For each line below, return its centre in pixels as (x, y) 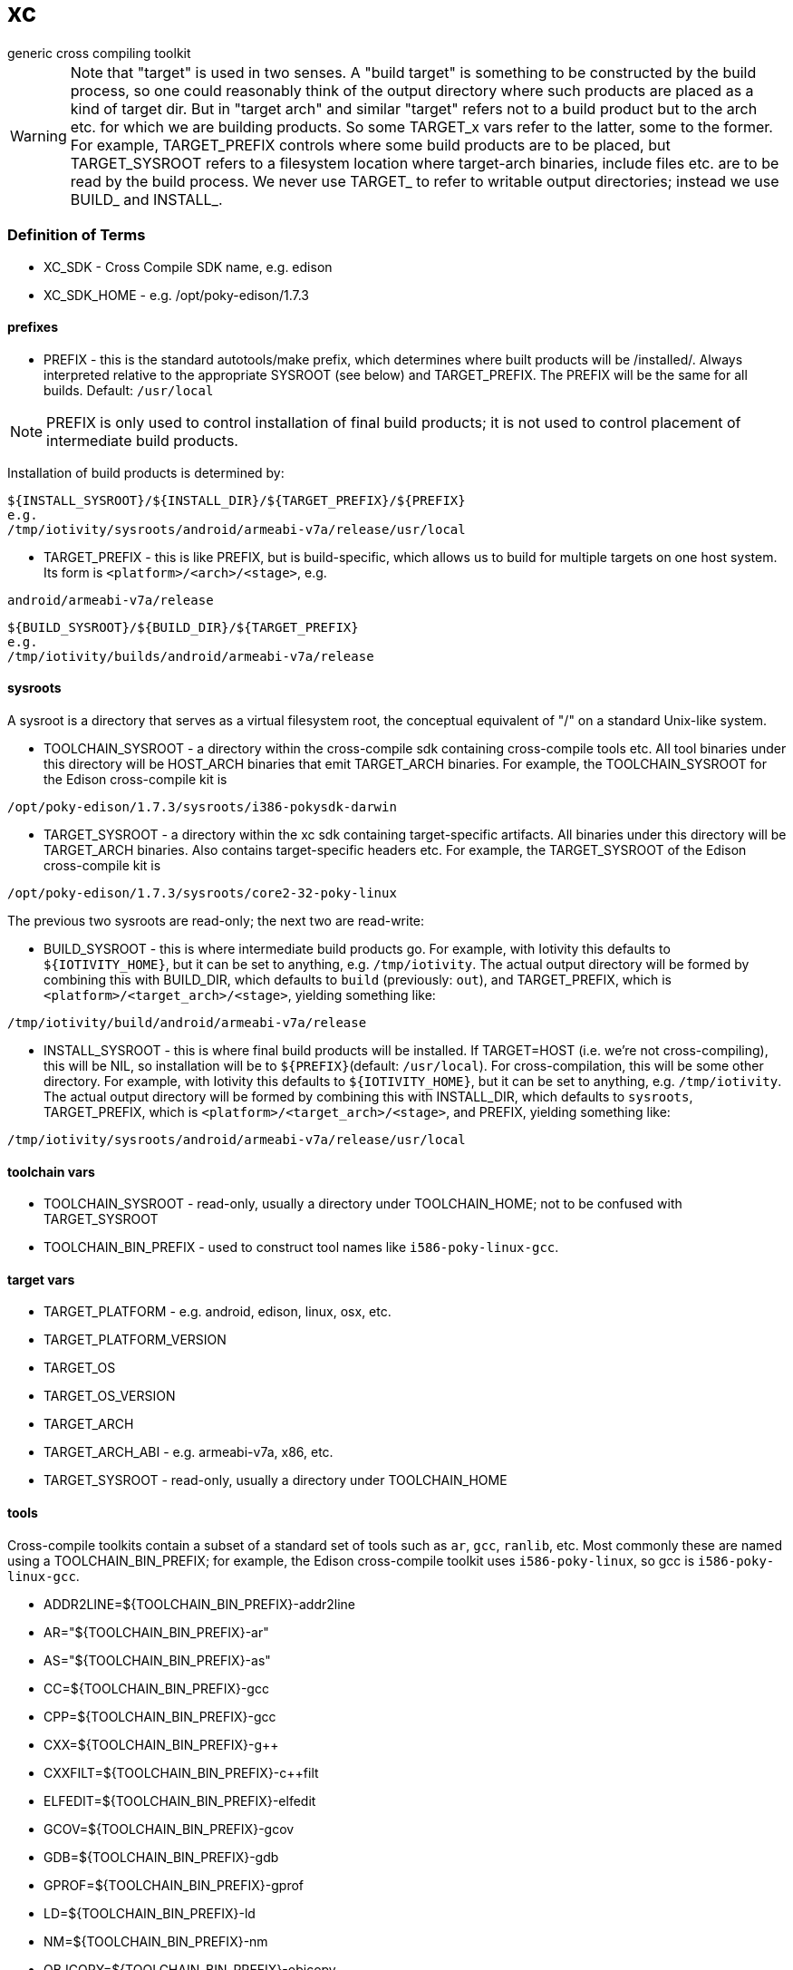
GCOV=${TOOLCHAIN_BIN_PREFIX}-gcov (169, 1829)
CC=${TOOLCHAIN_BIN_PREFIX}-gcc (156, 1688)
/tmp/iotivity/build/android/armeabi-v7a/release (187, 1022)
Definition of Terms (77, 235)
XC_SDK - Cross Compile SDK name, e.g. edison (188, 267)
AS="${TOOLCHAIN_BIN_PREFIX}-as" (157, 1660)
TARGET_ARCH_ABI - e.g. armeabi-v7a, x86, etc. (189, 1452)
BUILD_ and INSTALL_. (146, 199)
